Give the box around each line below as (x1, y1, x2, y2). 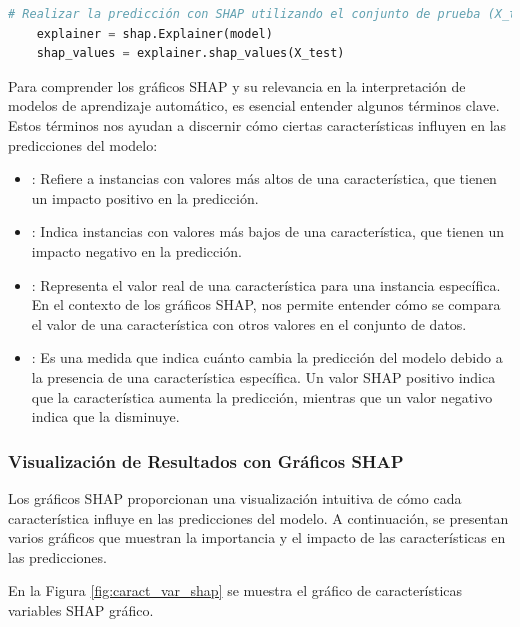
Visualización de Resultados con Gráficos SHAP (8, 448, 404, 473)
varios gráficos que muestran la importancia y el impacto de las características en (8, 527, 506, 548)
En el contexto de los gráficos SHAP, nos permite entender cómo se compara (31, 294, 501, 315)
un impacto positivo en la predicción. (31, 187, 259, 208)
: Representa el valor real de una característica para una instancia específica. (31, 274, 501, 295)
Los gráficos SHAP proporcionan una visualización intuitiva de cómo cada (8, 487, 462, 508)
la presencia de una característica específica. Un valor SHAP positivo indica (31, 366, 496, 387)
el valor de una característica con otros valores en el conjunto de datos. (31, 313, 467, 334)
